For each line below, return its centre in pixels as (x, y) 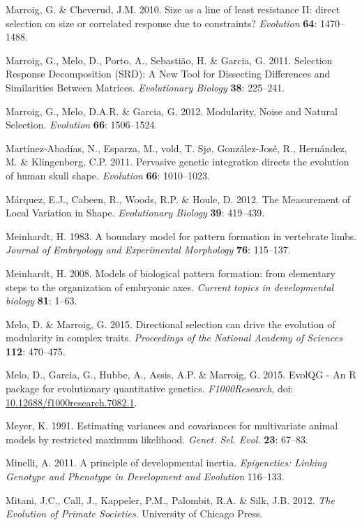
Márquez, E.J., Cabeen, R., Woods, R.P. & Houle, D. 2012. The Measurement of (178, 199)
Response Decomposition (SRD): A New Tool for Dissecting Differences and (168, 74)
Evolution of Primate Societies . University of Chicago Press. (134, 513)
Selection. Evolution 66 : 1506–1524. (82, 125)
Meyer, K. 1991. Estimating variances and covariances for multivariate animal (172, 426)
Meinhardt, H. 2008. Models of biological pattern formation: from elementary (171, 273)
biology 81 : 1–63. (42, 301)
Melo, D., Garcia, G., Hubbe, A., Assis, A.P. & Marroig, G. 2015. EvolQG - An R (181, 375)
